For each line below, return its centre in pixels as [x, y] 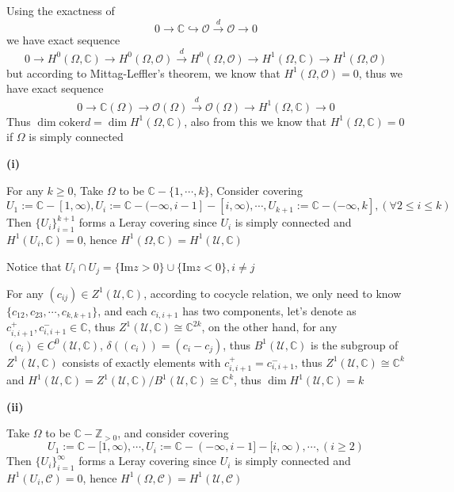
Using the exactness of [61, 10]
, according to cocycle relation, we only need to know [273, 293]
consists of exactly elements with [141, 362]
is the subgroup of [355, 344]
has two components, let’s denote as [269, 310]
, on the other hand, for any [269, 327]
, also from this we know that [255, 121]
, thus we [380, 72]
